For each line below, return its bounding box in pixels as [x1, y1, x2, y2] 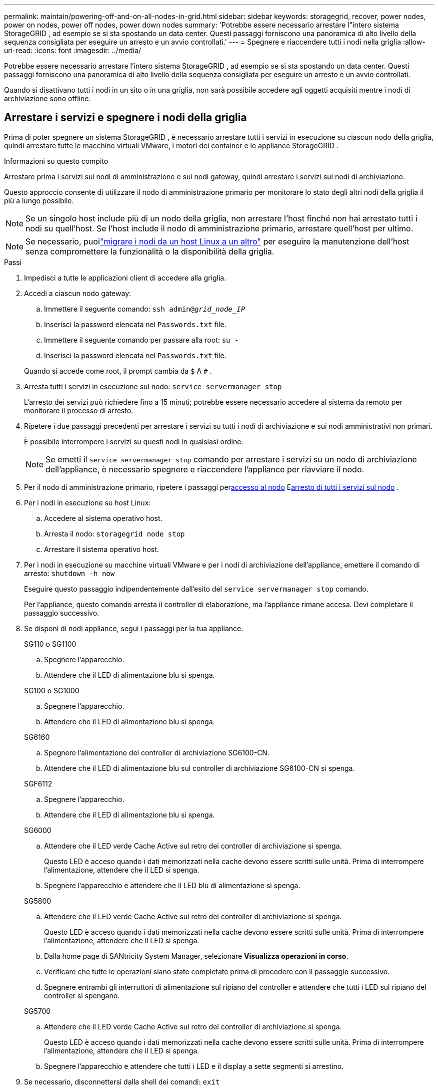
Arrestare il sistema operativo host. [44, 544, 159, 554]
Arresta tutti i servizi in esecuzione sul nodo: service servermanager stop [24, 382, 282, 391]
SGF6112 [24, 779, 52, 788]
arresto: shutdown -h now [24, 569, 115, 578]
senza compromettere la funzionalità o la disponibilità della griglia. [25, 246, 274, 256]
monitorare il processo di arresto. [24, 406, 133, 415]
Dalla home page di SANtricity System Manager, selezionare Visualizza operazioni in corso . [44, 951, 348, 960]
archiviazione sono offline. [4, 94, 91, 103]
